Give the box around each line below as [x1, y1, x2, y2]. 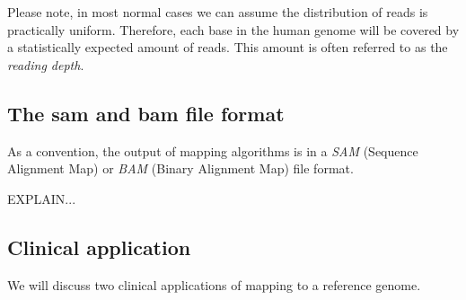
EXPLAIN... [7, 189, 76, 207]
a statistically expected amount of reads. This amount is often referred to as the [7, 38, 448, 57]
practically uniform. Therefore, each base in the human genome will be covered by [7, 20, 460, 39]
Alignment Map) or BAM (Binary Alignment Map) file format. [7, 159, 354, 178]
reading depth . [7, 55, 84, 74]
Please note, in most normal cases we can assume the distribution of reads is [7, 3, 428, 21]
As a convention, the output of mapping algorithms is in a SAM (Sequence [7, 141, 418, 160]
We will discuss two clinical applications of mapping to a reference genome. [7, 275, 421, 294]
